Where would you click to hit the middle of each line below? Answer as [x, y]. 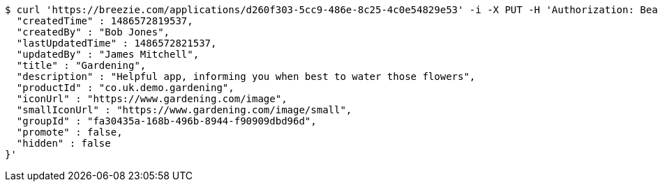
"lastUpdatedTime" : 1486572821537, [117, 43]
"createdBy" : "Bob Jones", [93, 32]
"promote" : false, [69, 132]
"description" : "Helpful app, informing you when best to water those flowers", [246, 76]
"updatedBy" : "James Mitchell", [108, 54]
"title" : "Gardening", [81, 65]
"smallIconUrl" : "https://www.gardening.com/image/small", [184, 110]
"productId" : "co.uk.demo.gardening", [125, 88]
